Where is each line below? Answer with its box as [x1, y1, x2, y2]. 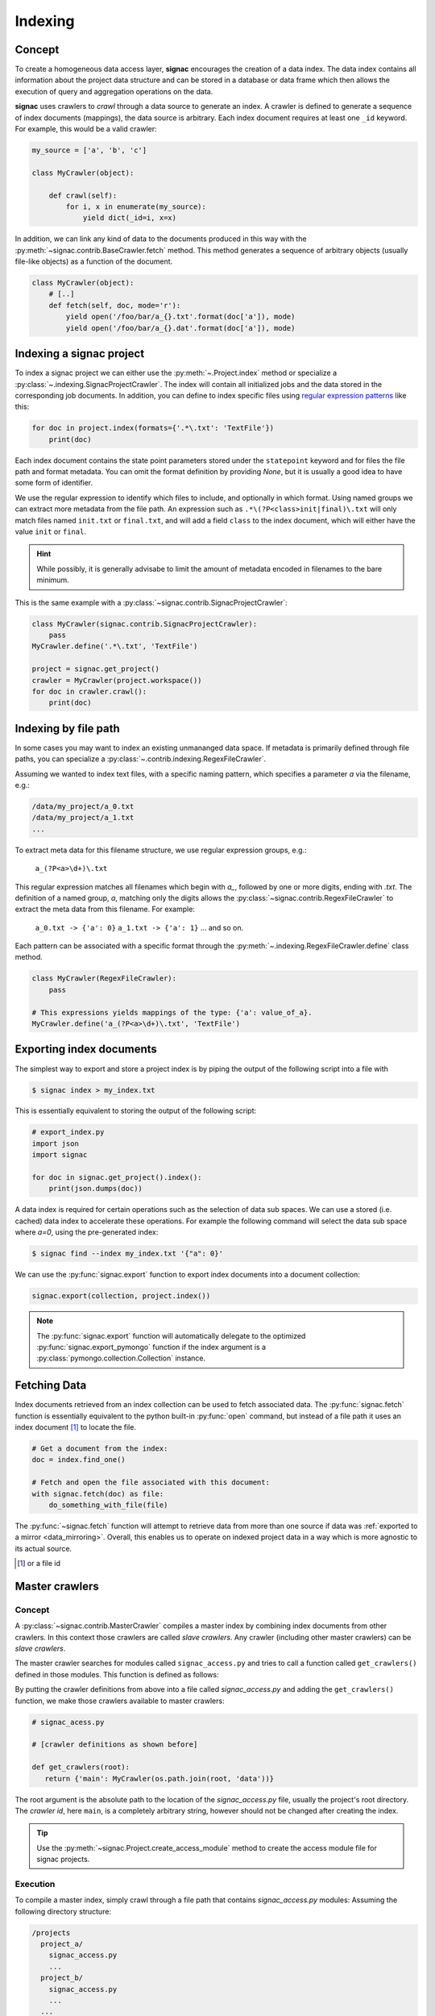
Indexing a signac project [14, 347, 145, 360]
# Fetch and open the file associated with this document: [31, 1478, 270, 1487]
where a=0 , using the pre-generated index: [14, 1227, 159, 1237]
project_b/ [40, 1973, 84, 1983]
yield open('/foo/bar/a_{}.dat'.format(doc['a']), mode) [65, 323, 296, 332]
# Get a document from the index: [31, 1443, 168, 1453]
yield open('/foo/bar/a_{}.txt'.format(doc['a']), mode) [65, 312, 296, 322]
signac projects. [36, 1855, 90, 1864]
